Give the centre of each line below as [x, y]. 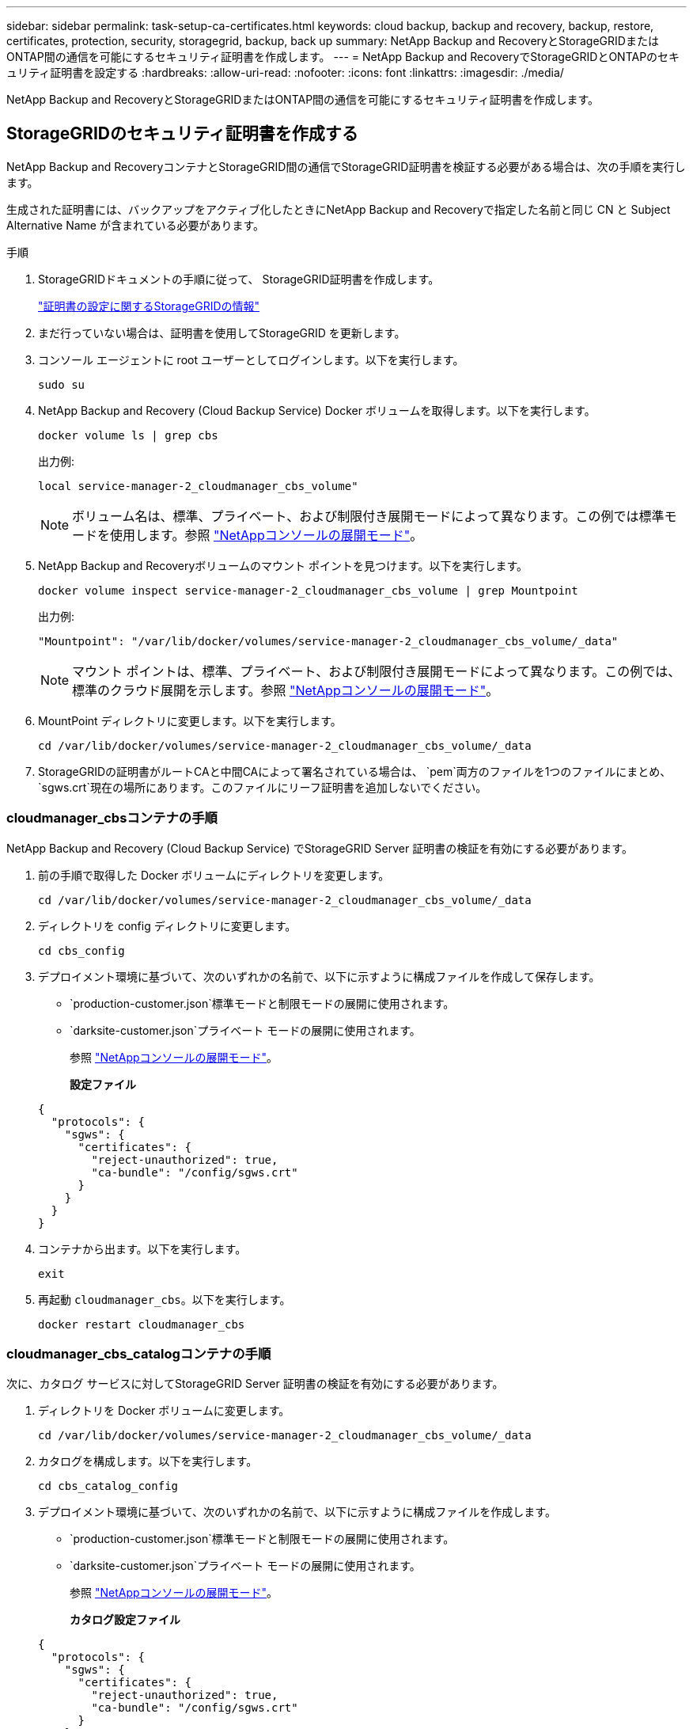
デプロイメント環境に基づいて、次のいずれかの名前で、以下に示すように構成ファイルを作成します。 [297, 1512]
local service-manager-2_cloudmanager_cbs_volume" [198, 486]
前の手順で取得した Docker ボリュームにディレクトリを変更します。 [214, 875]
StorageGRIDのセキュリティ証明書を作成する [182, 134]
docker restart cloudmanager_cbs [142, 1324]
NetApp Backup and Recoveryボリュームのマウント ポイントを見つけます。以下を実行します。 [283, 565]
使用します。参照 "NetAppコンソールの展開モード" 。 [267, 535]
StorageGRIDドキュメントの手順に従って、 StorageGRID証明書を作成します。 [239, 279]
